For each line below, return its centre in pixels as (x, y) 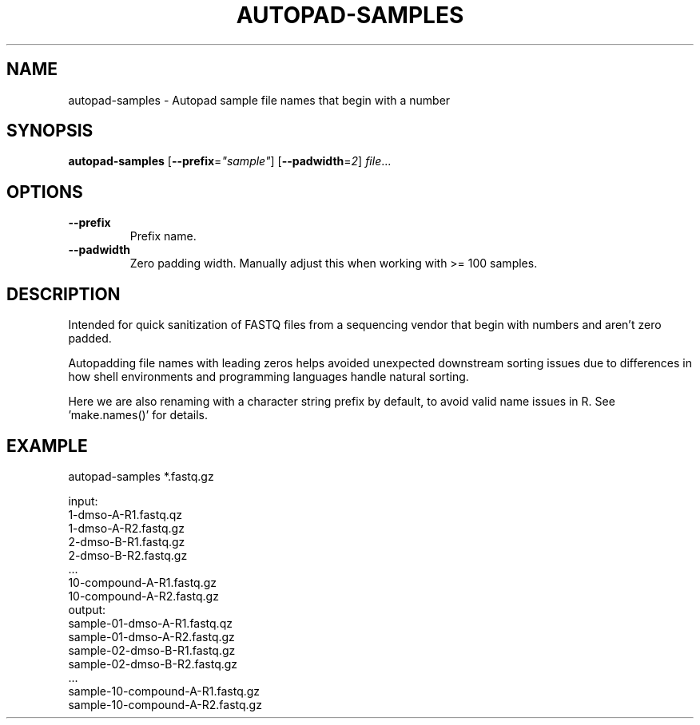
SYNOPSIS (50, 131)
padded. (90, 339)
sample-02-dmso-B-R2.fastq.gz (153, 664)
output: (87, 609)
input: (83, 501)
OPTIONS (45, 192)
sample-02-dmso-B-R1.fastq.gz (152, 650)
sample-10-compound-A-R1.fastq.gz (164, 691)
